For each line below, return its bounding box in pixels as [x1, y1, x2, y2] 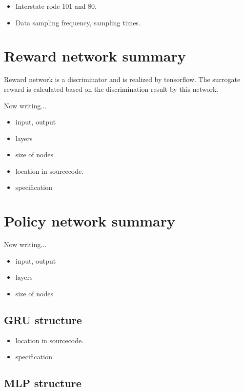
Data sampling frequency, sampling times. [15, 17, 141, 27]
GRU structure [4, 312, 82, 327]
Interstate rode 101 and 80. [15, 1, 97, 11]
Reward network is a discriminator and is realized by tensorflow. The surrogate [4, 74, 241, 84]
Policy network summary [4, 211, 176, 231]
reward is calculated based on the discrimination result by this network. [4, 83, 219, 94]
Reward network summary [4, 46, 186, 66]
